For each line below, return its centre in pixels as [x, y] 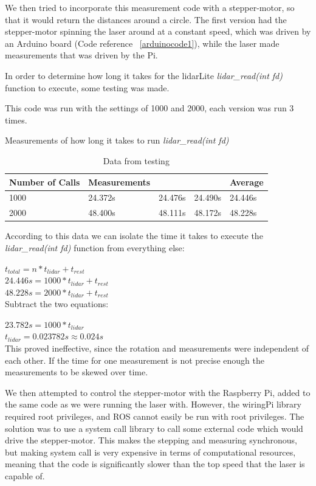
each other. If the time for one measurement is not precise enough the [135, 360]
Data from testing [136, 160]
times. [16, 120]
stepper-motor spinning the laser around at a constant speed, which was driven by [158, 31]
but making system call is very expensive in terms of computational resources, [150, 452]
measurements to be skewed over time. [77, 372]
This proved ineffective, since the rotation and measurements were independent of [157, 348]
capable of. [25, 476]
